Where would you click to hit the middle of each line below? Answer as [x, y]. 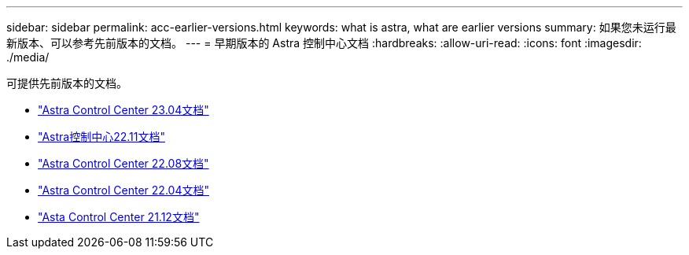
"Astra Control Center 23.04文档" [123, 110]
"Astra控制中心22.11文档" [101, 137]
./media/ [28, 57]
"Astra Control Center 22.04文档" [123, 190]
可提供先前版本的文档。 [67, 83]
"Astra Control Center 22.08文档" [123, 163]
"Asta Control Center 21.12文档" [119, 217]
